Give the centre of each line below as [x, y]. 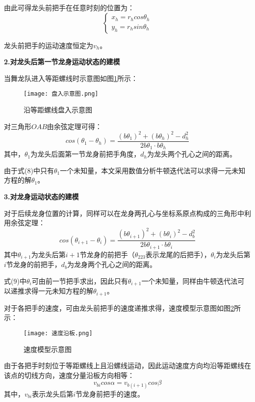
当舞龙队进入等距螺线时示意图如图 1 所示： [71, 78]
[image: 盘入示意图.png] [61, 94]
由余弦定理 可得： [74, 126]
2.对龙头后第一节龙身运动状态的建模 [62, 62]
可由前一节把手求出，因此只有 [80, 281]
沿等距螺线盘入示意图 [58, 110]
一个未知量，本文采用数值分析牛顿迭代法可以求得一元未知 [153, 170]
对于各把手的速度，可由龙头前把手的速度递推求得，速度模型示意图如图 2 [119, 308]
